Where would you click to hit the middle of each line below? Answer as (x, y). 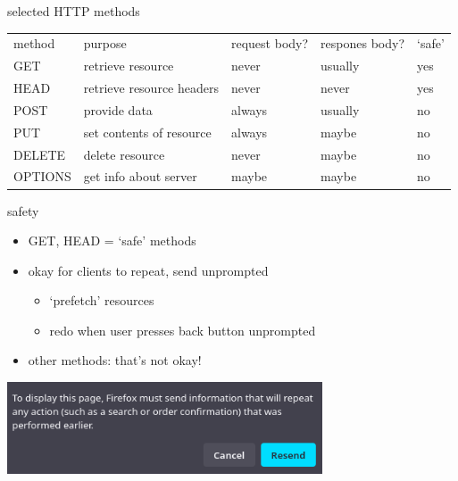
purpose (105, 43)
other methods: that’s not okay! (115, 360)
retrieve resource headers (151, 88)
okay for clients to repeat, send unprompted (148, 270)
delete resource (124, 154)
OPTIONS (42, 176)
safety (23, 210)
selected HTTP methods (74, 11)
